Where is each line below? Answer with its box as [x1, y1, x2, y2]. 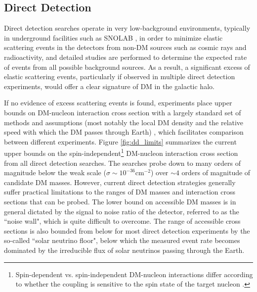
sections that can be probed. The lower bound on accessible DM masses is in [4, 196, 236, 206]
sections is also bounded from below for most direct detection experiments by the [4, 225, 250, 236]
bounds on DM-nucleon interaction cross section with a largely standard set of [4, 107, 241, 117]
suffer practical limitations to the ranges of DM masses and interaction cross [4, 187, 236, 197]
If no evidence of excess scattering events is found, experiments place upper [4, 97, 232, 108]
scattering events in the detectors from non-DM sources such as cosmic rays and [4, 42, 247, 52]
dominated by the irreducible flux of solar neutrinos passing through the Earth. [4, 244, 245, 255]
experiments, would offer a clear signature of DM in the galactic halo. [4, 81, 214, 91]
